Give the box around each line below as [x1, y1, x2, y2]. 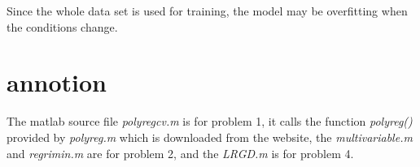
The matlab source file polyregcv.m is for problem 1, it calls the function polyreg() [7, 113, 413, 130]
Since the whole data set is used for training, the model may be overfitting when [7, 2, 408, 19]
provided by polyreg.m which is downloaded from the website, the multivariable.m [7, 128, 413, 145]
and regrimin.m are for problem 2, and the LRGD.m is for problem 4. [7, 144, 354, 161]
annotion [7, 66, 107, 99]
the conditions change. [7, 18, 118, 35]
